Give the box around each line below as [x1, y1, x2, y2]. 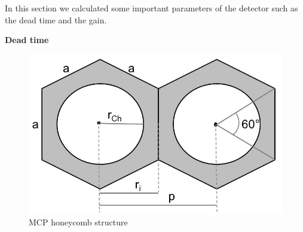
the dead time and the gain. [5, 13, 107, 26]
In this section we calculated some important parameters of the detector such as [5, 2, 298, 14]
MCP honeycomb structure [29, 216, 128, 228]
